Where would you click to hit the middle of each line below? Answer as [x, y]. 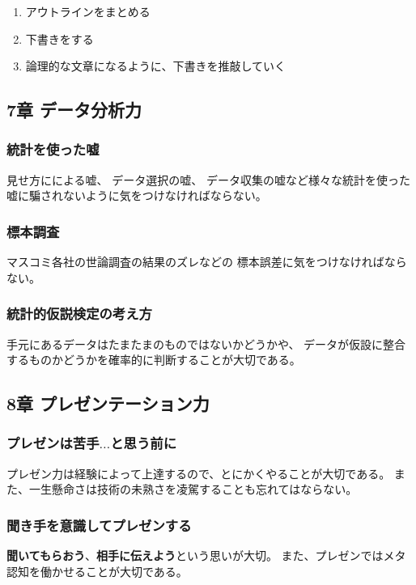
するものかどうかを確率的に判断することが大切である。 [154, 360]
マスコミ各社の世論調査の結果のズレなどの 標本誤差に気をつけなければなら [207, 262]
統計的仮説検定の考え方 [79, 314]
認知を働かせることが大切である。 [97, 571]
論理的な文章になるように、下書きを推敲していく [155, 66]
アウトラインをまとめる [88, 11]
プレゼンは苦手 [53, 443]
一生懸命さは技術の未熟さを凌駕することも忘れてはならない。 [193, 489]
